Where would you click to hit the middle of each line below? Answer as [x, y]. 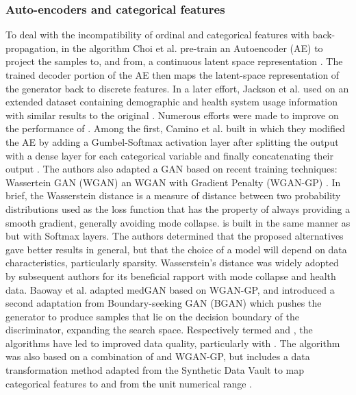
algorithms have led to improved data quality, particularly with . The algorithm [173, 343]
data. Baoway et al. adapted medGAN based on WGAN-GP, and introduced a [170, 289]
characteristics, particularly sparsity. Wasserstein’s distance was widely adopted [172, 263]
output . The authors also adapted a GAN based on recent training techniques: [171, 169]
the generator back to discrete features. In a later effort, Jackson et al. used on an [177, 88]
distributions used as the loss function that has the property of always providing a [178, 208]
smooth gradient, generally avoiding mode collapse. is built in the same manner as [178, 222]
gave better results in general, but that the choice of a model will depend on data [176, 249]
